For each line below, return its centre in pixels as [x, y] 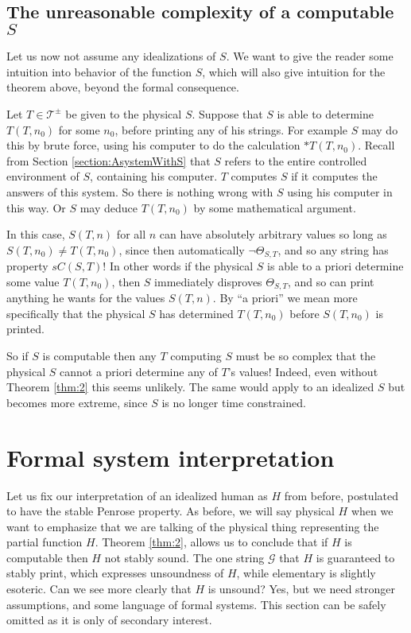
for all [131, 234]
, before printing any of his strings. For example [231, 129]
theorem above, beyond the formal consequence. [123, 87]
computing [196, 356]
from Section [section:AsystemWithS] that [109, 160]
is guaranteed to [355, 557]
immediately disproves [208, 281]
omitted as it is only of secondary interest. [109, 620]
